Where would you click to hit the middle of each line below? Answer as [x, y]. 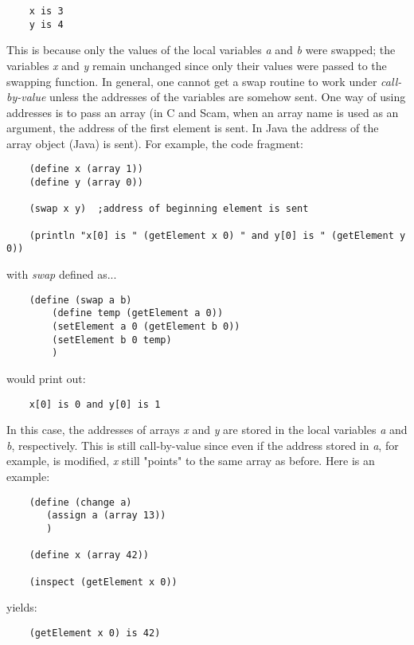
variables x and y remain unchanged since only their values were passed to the [197, 65]
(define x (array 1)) [86, 169]
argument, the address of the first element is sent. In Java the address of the [193, 128]
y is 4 [46, 24]
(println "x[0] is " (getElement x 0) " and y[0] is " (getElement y [217, 235]
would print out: [46, 378]
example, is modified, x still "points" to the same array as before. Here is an [191, 461]
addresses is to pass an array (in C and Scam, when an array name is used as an [203, 112]
